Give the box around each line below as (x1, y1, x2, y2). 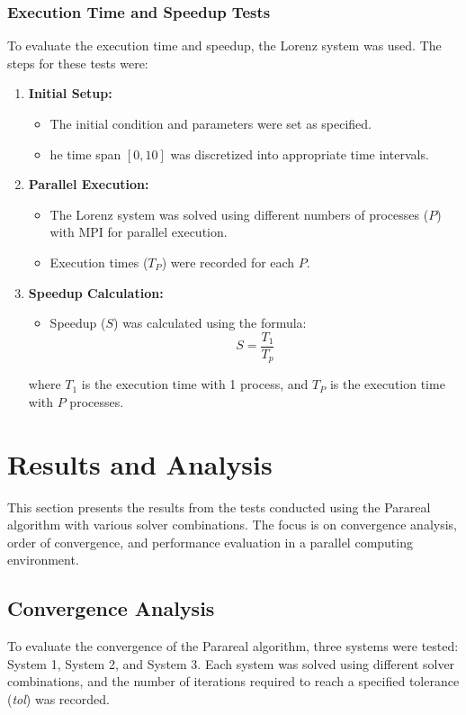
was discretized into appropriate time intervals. (170, 144, 429, 163)
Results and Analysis (7, 445, 273, 482)
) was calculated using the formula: (113, 313, 307, 332)
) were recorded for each (161, 252, 295, 271)
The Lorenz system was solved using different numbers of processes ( (49, 204, 429, 223)
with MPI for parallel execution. (49, 222, 228, 241)
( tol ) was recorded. (7, 689, 110, 708)
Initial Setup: (28, 84, 112, 103)
